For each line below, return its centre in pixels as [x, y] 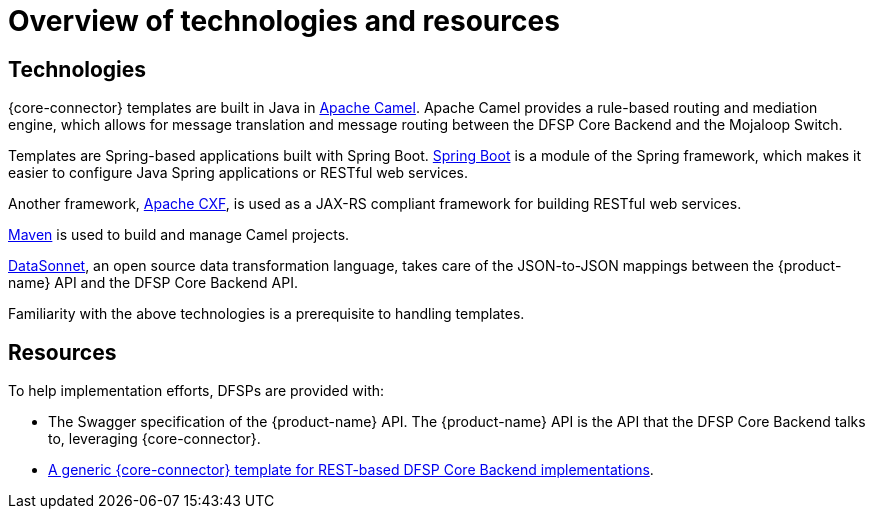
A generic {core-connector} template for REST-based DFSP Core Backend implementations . [351, 470]
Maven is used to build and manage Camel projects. [179, 235]
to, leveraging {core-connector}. [154, 439]
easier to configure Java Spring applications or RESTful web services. [238, 173]
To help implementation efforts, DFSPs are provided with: [196, 391]
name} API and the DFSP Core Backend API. [153, 283]
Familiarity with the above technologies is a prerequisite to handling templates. [266, 314]
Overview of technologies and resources [284, 21]
